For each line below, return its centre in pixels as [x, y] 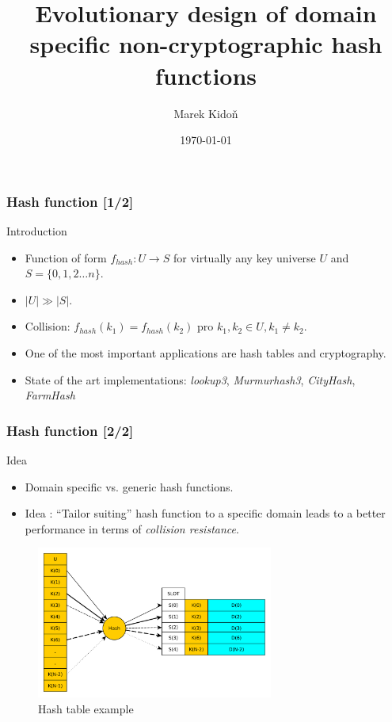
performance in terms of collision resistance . [132, 528]
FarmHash [50, 395]
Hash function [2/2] [70, 430]
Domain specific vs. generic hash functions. [129, 486]
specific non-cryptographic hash [206, 44]
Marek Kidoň [206, 113]
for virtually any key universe [244, 257]
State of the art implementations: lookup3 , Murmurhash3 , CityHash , [190, 379]
